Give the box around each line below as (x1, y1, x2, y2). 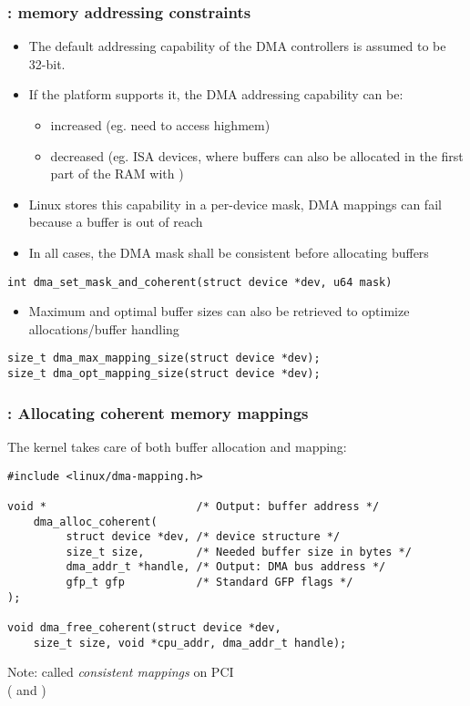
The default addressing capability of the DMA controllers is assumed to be (28, 36, 446, 56)
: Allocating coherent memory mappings (7, 401, 309, 424)
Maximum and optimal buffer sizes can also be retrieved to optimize (28, 302, 410, 321)
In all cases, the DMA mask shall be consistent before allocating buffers (28, 242, 429, 261)
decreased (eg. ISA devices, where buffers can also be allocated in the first (50, 146, 464, 165)
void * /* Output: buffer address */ (7, 499, 380, 513)
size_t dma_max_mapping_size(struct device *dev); (7, 352, 321, 365)
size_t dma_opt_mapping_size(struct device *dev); (7, 367, 321, 381)
